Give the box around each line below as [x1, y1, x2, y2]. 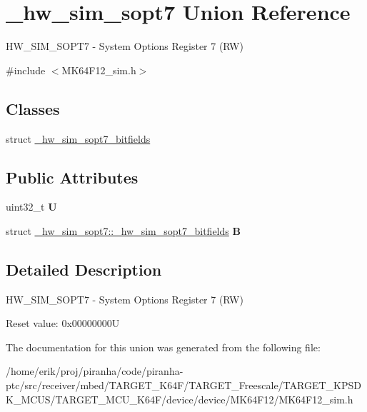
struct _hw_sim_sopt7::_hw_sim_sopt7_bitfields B [6, 223, 241, 238]
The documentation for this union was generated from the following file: [6, 339, 321, 354]
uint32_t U [6, 199, 57, 214]
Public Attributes [6, 166, 139, 188]
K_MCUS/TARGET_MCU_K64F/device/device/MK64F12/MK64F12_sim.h [6, 391, 353, 406]
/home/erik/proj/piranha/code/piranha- [6, 363, 183, 378]
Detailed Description [6, 258, 162, 280]
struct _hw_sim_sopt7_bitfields [6, 131, 151, 146]
